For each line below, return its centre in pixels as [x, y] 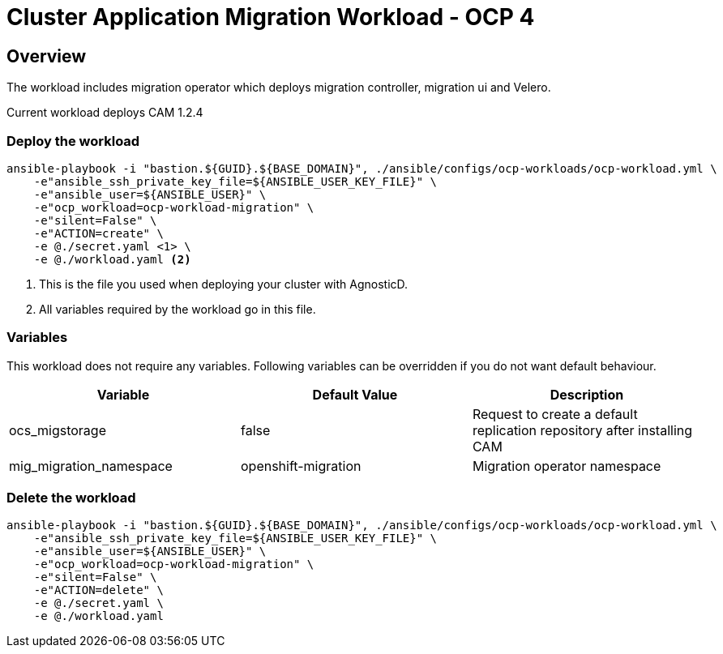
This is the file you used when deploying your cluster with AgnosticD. [224, 284]
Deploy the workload [73, 141]
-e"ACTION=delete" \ [98, 590]
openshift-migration [301, 466]
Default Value [355, 394]
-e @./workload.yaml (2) [112, 259]
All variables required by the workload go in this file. [178, 309]
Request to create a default [555, 414]
